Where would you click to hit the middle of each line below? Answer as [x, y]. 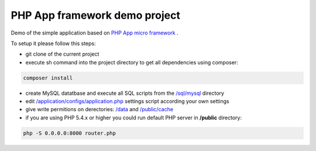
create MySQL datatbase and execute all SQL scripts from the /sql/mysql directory [125, 93]
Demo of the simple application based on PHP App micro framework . [95, 33]
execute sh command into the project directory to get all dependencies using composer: [132, 62]
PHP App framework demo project [96, 15]
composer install [48, 78]
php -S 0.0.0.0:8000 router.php [70, 133]
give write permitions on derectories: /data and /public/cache [99, 109]
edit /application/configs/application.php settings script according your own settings [127, 101]
